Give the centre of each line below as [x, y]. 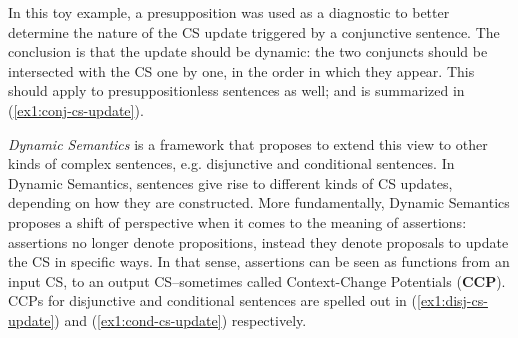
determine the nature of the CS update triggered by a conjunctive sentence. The [254, 31]
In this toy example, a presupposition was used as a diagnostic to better [229, 12]
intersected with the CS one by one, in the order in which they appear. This [241, 70]
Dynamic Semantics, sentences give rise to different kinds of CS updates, [230, 182]
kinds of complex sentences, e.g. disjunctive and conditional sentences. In [231, 163]
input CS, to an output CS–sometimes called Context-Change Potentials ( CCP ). [257, 280]
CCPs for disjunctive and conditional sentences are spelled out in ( [212, 300]
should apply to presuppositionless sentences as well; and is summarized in [236, 90]
